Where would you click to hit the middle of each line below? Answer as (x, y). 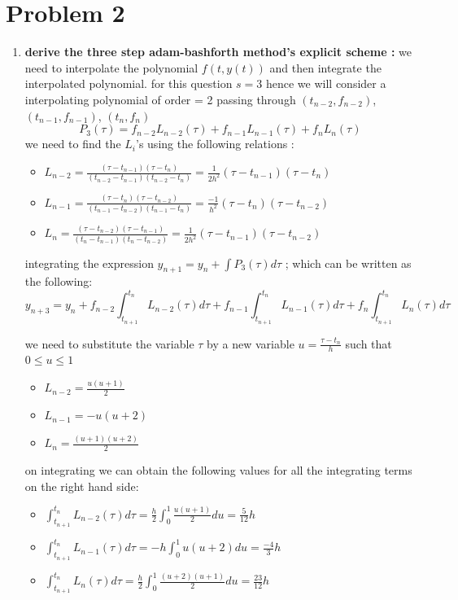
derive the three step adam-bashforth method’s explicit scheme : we (218, 52)
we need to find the (73, 144)
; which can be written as (348, 263)
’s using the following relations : (215, 144)
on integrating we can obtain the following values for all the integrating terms (218, 469)
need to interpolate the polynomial (111, 67)
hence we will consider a (326, 83)
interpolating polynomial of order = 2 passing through (160, 99)
